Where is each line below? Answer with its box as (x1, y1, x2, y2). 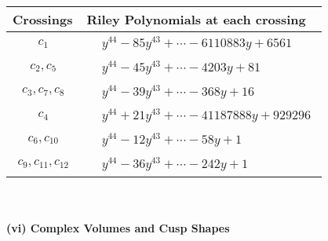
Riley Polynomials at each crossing (86, 10, 306, 28)
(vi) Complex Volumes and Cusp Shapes (6, 220, 230, 236)
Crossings (13, 10, 73, 28)
